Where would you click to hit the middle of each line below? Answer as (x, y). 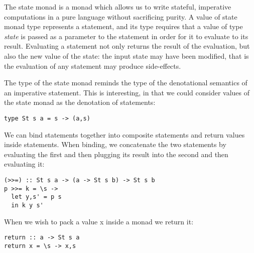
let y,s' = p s (36, 197)
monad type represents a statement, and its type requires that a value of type (123, 26)
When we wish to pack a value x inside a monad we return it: (99, 221)
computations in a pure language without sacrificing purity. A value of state (121, 16)
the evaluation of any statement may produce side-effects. (93, 66)
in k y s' (27, 205)
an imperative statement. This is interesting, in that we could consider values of (127, 92)
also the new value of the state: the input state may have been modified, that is (126, 55)
